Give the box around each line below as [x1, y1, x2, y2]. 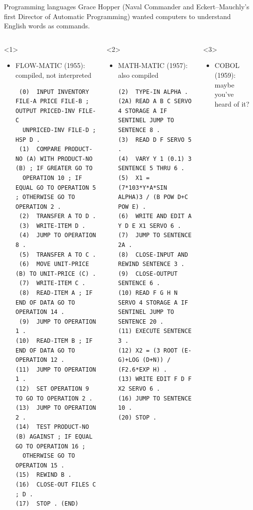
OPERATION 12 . [15, 356, 65, 364]
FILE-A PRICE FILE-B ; [15, 98, 89, 105]
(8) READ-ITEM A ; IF [19, 289, 93, 297]
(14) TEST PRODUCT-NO [15, 423, 89, 431]
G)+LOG [118, 356, 139, 364]
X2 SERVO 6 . [118, 385, 160, 392]
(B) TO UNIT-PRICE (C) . [15, 270, 96, 277]
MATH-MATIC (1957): [118, 60, 188, 70]
